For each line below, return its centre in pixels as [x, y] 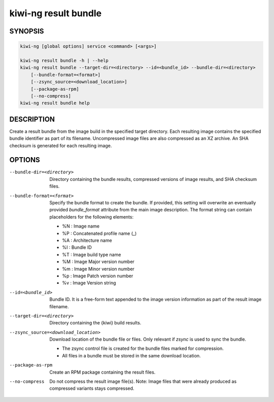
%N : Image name [81, 226]
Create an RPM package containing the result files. [102, 372]
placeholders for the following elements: [92, 217]
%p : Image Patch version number [98, 276]
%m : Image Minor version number [98, 269]
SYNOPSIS [27, 31]
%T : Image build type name [92, 254]
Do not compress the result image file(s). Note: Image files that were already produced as [143, 381]
